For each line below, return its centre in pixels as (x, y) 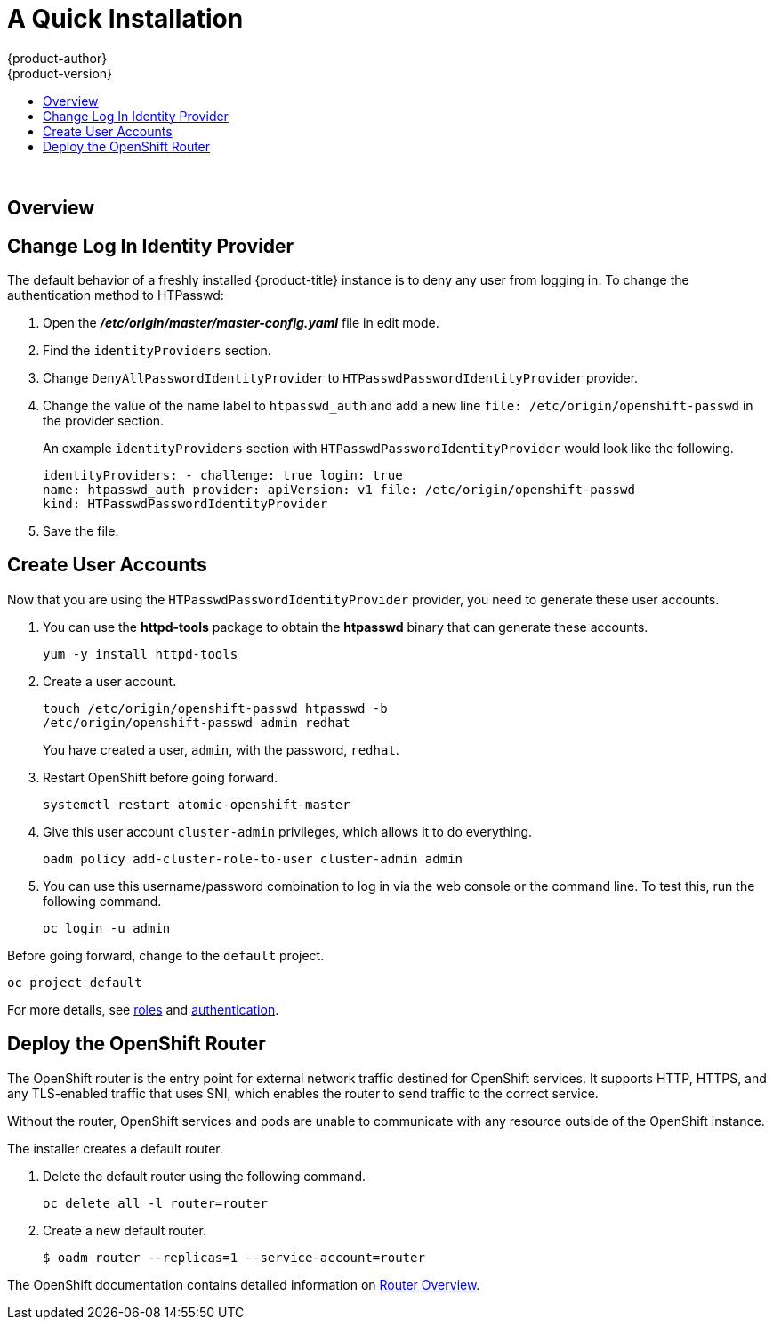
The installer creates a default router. (115, 1148)
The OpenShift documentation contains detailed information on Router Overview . (244, 1284)
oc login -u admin (107, 928)
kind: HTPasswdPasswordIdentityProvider (185, 504)
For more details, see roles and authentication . (143, 1009)
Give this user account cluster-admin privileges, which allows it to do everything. (288, 831)
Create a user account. (110, 681)
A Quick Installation (125, 19)
